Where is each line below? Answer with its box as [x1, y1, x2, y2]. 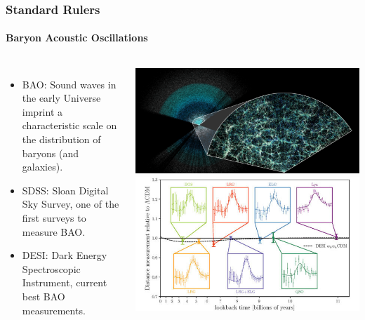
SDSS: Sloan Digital [22, 182, 109, 197]
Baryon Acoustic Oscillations [6, 30, 148, 45]
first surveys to [22, 210, 86, 225]
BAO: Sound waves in [22, 76, 117, 91]
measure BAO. [22, 224, 86, 239]
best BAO [22, 288, 65, 303]
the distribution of [22, 132, 101, 147]
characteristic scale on [22, 118, 117, 133]
